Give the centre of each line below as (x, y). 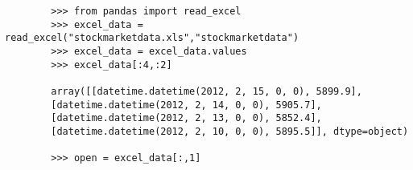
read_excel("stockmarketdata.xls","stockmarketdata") (152, 38)
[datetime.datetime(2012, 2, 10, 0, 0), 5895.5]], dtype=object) (230, 131)
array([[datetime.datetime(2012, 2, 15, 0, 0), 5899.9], (206, 91)
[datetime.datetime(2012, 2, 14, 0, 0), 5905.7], (186, 105)
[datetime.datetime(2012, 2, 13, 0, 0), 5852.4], (186, 118)
